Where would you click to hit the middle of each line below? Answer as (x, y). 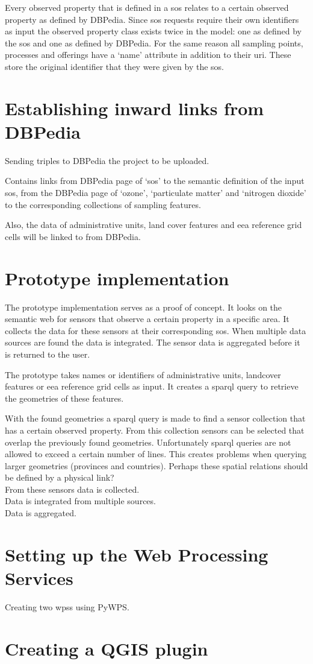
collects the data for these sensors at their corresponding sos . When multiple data (156, 330)
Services (39, 578)
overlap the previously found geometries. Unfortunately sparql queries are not (148, 442)
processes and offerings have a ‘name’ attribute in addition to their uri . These (148, 55)
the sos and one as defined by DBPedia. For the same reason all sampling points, (154, 43)
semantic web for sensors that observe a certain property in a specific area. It (147, 319)
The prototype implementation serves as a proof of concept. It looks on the (144, 307)
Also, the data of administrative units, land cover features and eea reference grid (153, 225)
